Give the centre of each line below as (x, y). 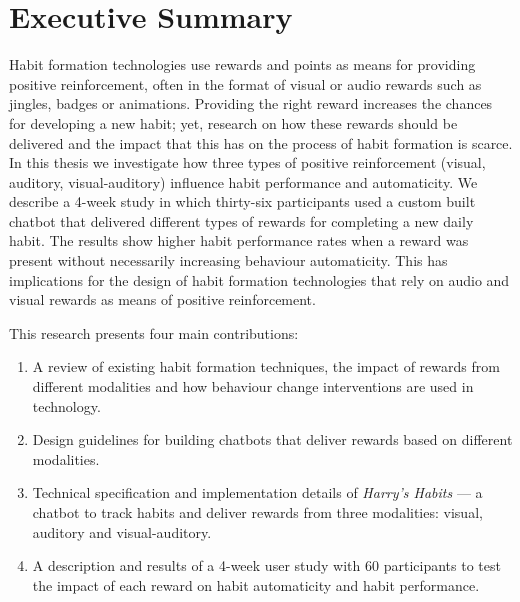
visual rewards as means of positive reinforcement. (162, 299)
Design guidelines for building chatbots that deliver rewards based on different (272, 439)
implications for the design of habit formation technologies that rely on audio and (259, 279)
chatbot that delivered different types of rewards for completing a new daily (241, 220)
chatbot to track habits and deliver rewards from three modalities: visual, (257, 512)
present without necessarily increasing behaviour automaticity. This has (228, 260)
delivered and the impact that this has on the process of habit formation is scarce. (261, 142)
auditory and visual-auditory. (122, 531)
